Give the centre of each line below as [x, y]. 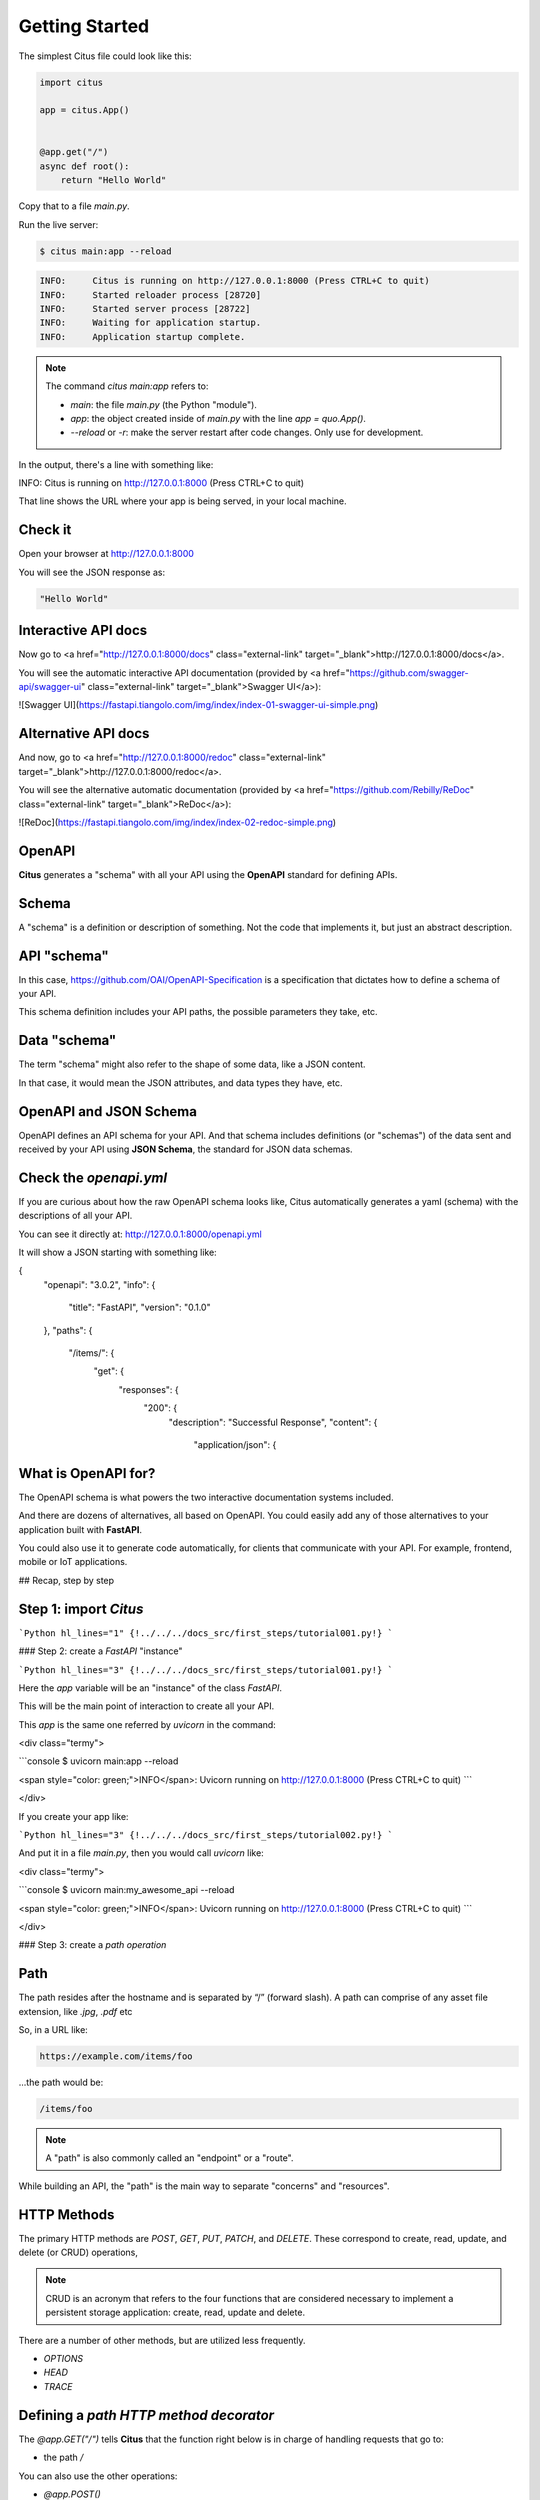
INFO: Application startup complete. [142, 336]
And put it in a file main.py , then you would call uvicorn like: [141, 1853]
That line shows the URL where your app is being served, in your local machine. [182, 501]
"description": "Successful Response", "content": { [273, 1422]
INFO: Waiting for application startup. [150, 323]
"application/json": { [235, 1444]
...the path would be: [61, 2082]
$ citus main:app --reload [105, 251]
